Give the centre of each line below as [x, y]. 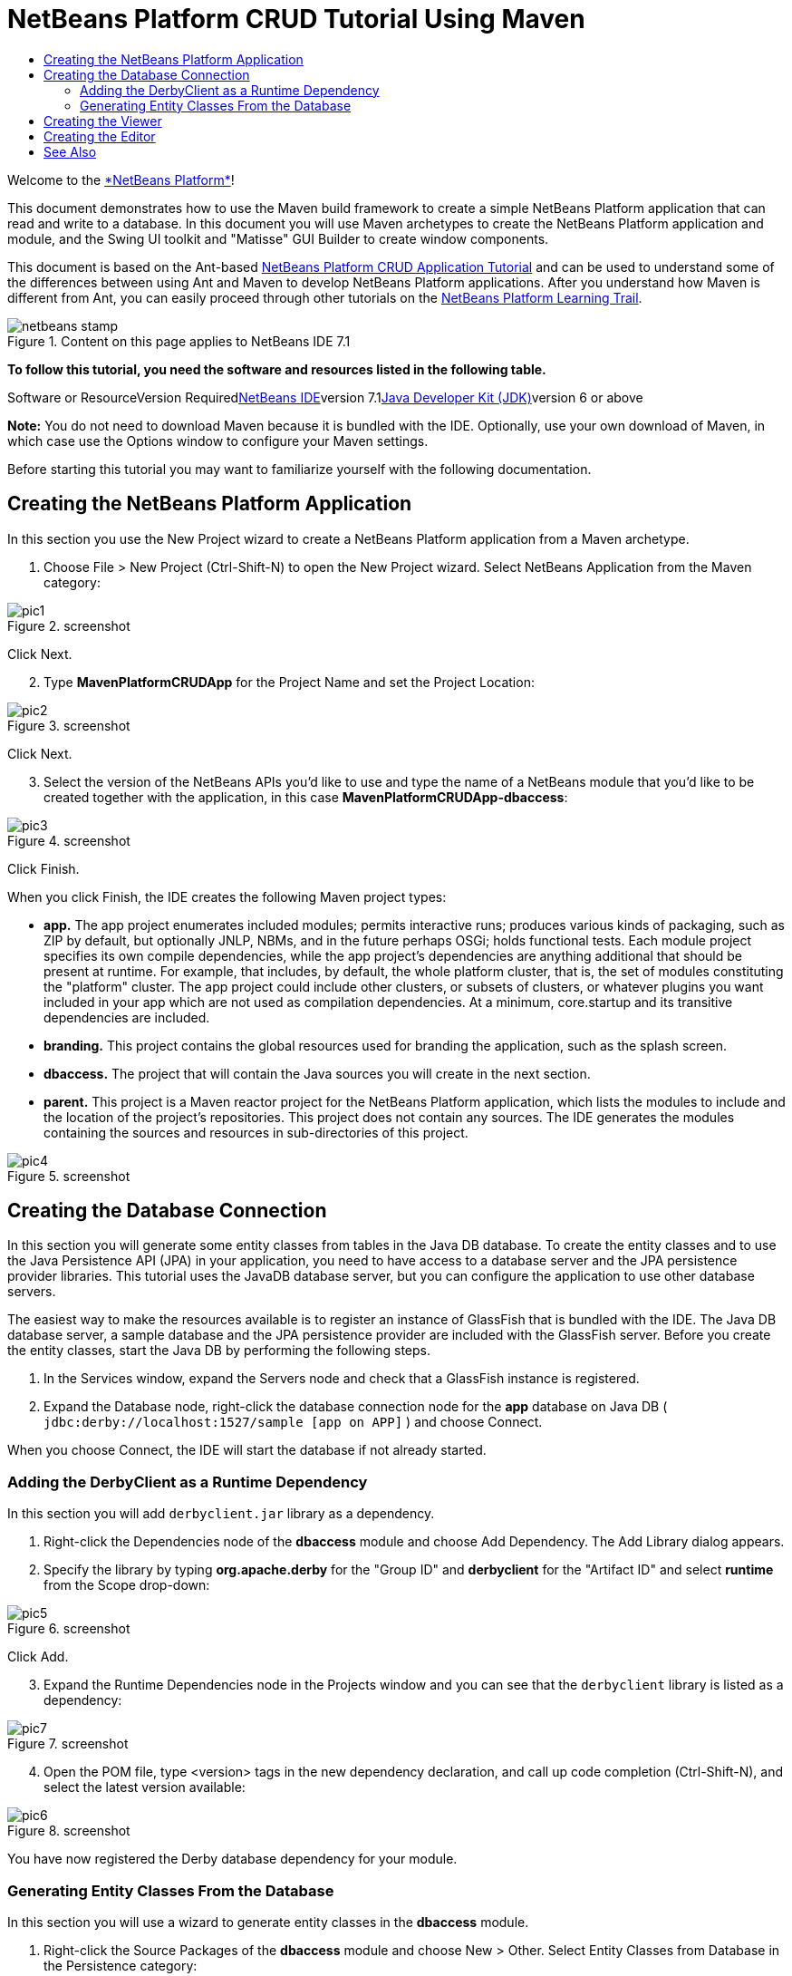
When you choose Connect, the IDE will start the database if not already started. [247, 1450]
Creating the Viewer [103, 121]
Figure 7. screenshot [68, 1744]
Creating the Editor [100, 136]
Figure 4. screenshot [69, 840]
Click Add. [38, 1657]
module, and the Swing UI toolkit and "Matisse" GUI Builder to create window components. [278, 238]
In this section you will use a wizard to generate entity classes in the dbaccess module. [268, 1922]
